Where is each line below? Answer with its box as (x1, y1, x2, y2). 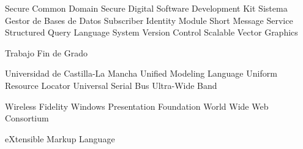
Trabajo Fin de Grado (5, 46, 88, 59)
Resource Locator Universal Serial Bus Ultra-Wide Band (5, 78, 217, 91)
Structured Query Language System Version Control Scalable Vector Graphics (5, 26, 298, 39)
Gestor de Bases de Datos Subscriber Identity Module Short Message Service (5, 13, 293, 26)
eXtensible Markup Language (5, 132, 115, 145)
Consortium (5, 112, 49, 124)
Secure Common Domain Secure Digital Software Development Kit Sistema (5, 2, 288, 14)
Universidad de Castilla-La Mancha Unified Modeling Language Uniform (5, 67, 277, 80)
